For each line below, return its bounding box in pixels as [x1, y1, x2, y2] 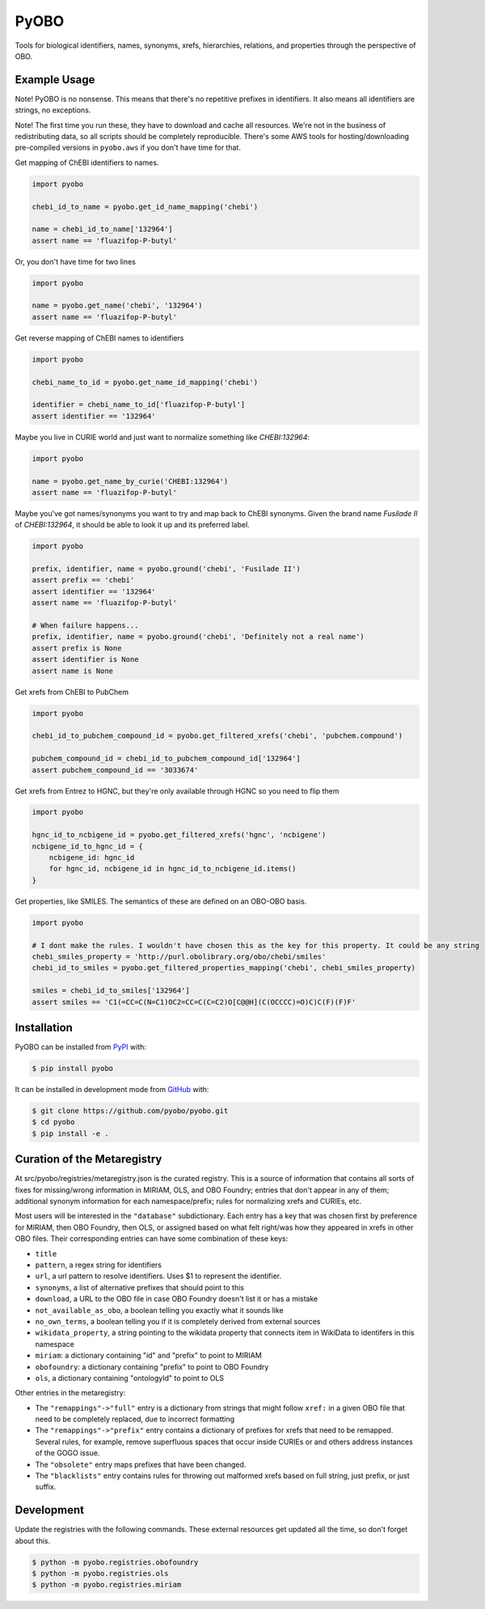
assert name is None [32, 666, 113, 675]
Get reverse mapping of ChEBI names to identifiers [15, 332, 184, 343]
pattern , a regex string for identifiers [35, 1260, 162, 1269]
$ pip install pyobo [32, 1064, 113, 1073]
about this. [15, 1535, 51, 1545]
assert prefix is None [32, 643, 122, 653]
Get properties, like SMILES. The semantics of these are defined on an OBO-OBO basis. [15, 896, 307, 906]
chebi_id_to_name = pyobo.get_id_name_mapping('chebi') [32, 202, 259, 211]
